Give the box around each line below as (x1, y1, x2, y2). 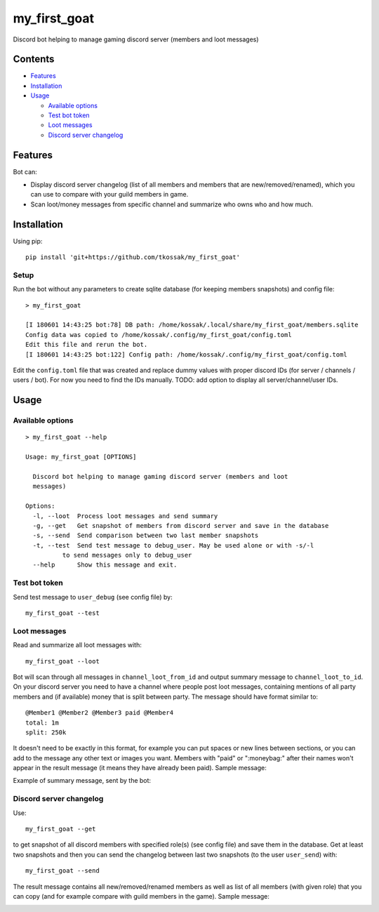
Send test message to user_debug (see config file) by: (13, 593, 173, 601)
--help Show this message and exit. (32, 561, 178, 569)
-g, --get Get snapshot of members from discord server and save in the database (32, 522, 329, 529)
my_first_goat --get (25, 825, 96, 833)
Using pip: (13, 237, 43, 245)
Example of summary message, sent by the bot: (13, 776, 151, 785)
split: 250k (25, 728, 67, 736)
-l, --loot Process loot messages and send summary (32, 512, 218, 520)
